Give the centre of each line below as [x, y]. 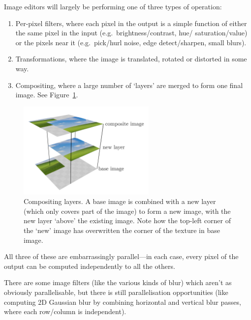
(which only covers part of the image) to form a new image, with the [127, 211]
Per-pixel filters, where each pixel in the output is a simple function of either [131, 23]
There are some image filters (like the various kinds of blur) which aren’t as [118, 282]
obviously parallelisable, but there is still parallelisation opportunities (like [116, 292]
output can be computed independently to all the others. [90, 266]
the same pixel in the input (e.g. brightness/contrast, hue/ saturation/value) [131, 33]
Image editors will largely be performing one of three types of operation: [113, 6]
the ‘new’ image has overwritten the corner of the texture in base [122, 230]
